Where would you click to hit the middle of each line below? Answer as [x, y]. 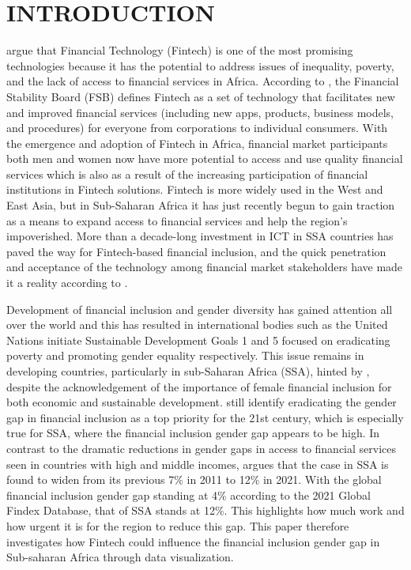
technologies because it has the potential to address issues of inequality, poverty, [200, 65]
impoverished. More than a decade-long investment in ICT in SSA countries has [200, 236]
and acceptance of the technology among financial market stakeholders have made [205, 267]
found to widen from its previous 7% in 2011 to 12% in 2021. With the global [194, 479]
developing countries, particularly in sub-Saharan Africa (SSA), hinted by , [188, 371]
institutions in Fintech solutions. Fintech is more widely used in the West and [195, 189]
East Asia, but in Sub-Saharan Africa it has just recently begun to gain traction [201, 205]
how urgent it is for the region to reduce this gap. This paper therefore [178, 525]
